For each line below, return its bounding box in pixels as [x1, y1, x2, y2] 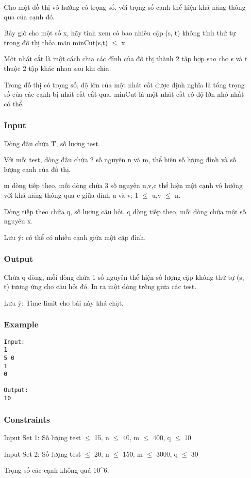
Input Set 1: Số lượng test [4, 432, 81, 442]
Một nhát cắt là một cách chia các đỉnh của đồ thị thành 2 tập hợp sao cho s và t [4, 53, 248, 64]
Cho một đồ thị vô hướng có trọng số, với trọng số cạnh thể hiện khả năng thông [4, 2, 246, 12]
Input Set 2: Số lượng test [4, 448, 81, 459]
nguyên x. [4, 216, 33, 226]
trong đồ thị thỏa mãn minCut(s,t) [4, 37, 108, 47]
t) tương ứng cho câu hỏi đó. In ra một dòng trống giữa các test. [4, 281, 197, 291]
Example [4, 318, 39, 330]
